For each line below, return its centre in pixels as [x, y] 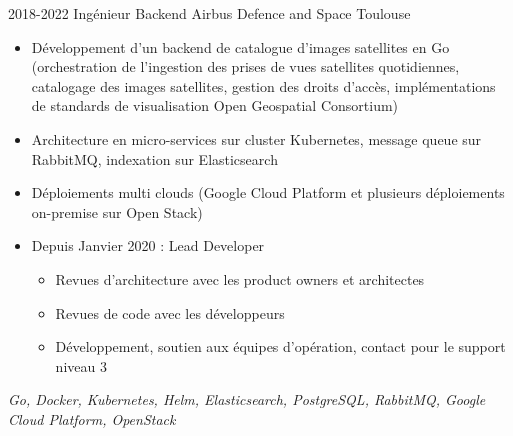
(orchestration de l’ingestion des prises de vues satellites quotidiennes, [245, 66]
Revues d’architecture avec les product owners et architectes [240, 278]
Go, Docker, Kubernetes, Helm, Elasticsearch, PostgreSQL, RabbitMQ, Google [247, 399]
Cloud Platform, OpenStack [92, 418]
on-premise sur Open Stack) [117, 211]
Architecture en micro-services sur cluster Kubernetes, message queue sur [256, 138]
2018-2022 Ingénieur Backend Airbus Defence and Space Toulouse [209, 13]
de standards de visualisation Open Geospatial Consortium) [215, 105]
